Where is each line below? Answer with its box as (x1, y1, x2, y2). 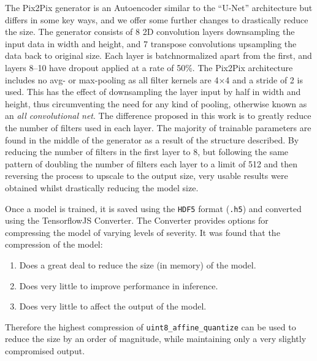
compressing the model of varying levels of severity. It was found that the (5, 226, 280, 238)
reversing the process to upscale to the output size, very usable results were (5, 169, 288, 182)
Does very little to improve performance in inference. (19, 279, 218, 292)
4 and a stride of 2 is (225, 73, 303, 86)
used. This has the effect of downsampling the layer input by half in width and (5, 85, 301, 98)
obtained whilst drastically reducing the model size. (5, 181, 199, 194)
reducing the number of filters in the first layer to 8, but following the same (5, 145, 289, 158)
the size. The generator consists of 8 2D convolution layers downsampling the (5, 25, 295, 38)
